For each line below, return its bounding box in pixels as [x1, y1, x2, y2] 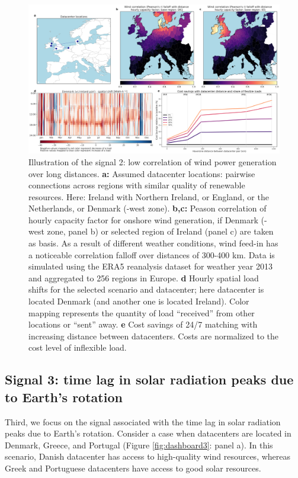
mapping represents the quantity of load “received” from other [28, 306, 255, 319]
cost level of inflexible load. [28, 341, 127, 354]
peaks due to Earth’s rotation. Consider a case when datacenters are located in [5, 427, 291, 439]
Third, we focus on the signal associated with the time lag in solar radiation [5, 415, 281, 428]
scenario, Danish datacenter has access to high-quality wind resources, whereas [5, 450, 291, 463]
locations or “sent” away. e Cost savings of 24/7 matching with [28, 318, 258, 331]
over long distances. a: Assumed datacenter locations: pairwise [28, 167, 255, 179]
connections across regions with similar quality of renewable [28, 179, 245, 191]
